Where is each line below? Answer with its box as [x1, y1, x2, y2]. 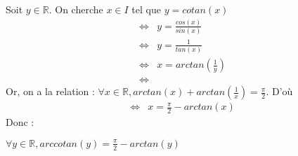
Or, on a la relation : [6, 84, 95, 99]
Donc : [6, 115, 34, 129]
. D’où [266, 84, 293, 99]
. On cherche [48, 2, 103, 16]
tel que [131, 2, 161, 16]
